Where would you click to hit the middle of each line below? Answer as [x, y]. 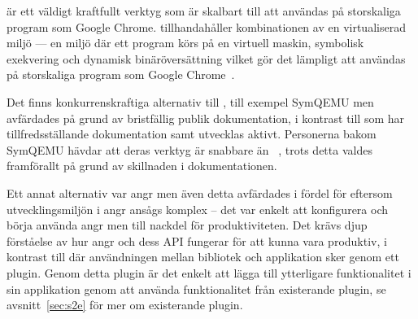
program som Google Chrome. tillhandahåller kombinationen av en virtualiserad [206, 26]
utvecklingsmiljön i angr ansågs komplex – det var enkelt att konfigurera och [197, 209]
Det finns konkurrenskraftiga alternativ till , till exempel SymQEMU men [190, 101]
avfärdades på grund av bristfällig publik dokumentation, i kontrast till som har [206, 118]
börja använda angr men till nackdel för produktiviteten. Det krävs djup [187, 225]
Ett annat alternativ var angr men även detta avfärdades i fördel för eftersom [200, 192]
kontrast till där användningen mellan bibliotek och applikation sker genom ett [203, 257]
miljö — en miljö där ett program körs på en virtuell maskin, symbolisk [185, 43]
